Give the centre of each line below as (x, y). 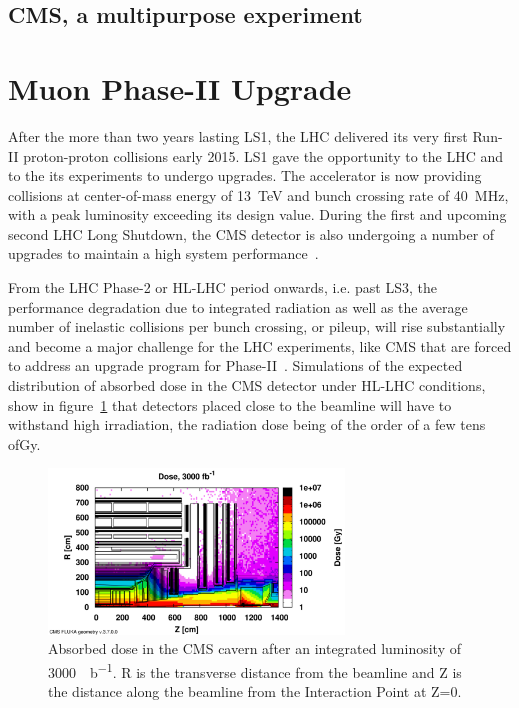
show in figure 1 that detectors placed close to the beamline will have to (230, 404)
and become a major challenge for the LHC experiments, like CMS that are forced (260, 345)
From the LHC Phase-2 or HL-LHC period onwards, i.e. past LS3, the (222, 287)
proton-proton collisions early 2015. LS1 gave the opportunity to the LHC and (263, 155)
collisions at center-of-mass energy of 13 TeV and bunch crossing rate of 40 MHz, (258, 194)
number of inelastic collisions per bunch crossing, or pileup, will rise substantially (257, 326)
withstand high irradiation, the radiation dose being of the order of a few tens (247, 424)
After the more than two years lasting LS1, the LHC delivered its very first (238, 135)
